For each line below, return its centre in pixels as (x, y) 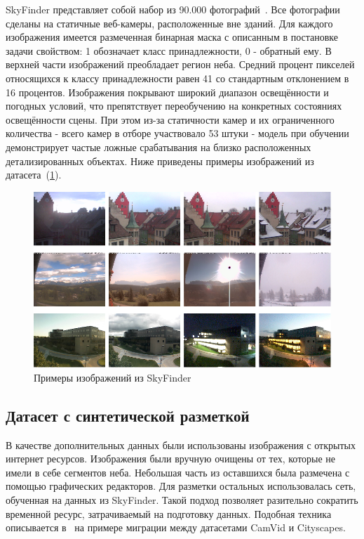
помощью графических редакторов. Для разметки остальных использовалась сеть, (181, 486)
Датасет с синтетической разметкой (128, 415)
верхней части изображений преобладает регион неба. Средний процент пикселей (180, 64)
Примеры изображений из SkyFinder (113, 377)
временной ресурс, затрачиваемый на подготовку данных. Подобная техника (169, 513)
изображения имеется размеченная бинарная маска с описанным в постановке (172, 37)
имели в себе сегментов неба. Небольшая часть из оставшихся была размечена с (178, 472)
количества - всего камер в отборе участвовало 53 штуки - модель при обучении (177, 133)
